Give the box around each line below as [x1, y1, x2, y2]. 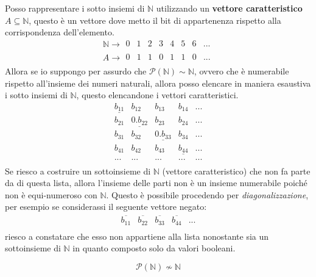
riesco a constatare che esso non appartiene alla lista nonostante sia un [5, 229, 269, 242]
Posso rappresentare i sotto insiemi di [5, 2, 145, 14]
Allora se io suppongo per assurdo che [5, 64, 147, 77]
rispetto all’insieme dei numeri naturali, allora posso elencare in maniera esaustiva [5, 76, 311, 89]
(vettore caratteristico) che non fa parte [162, 164, 311, 177]
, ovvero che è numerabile [194, 64, 289, 77]
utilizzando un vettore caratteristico [156, 2, 303, 14]
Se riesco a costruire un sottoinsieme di [5, 164, 151, 177]
